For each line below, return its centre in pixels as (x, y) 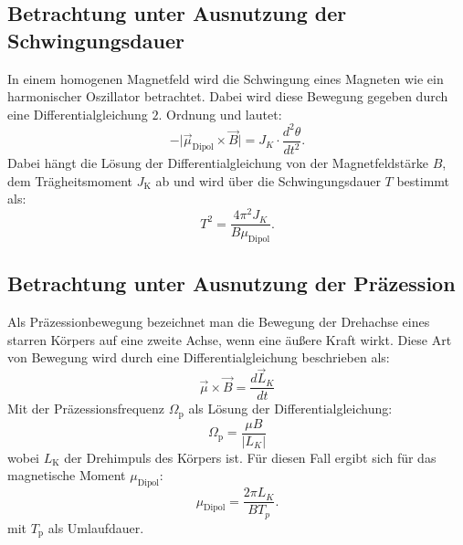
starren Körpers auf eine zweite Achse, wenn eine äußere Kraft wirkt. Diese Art (230, 339)
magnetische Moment (67, 475)
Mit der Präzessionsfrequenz (86, 409)
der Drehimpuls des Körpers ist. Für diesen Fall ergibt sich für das (250, 457)
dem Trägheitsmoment (70, 180)
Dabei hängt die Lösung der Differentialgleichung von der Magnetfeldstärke (218, 163)
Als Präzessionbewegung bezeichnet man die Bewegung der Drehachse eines (219, 322)
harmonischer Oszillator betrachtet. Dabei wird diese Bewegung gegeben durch (228, 96)
